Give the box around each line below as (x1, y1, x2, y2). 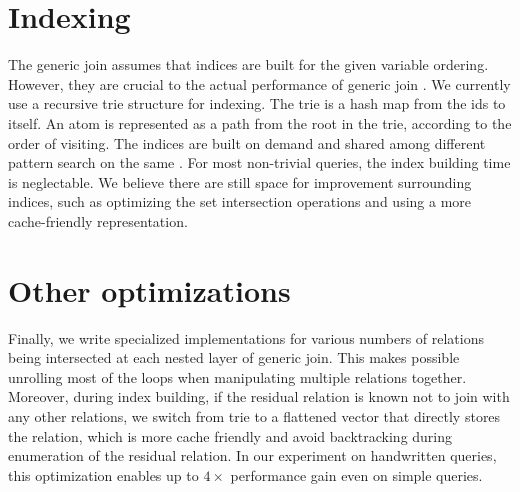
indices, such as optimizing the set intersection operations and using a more (8, 191, 472, 212)
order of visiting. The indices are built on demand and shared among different (8, 132, 486, 153)
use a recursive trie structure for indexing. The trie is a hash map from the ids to (8, 93, 506, 114)
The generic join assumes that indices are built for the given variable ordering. (8, 54, 489, 75)
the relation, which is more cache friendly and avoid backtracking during (8, 425, 453, 446)
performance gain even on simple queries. (230, 464, 483, 485)
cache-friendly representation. (8, 210, 188, 231)
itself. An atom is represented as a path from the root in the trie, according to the (8, 112, 512, 133)
